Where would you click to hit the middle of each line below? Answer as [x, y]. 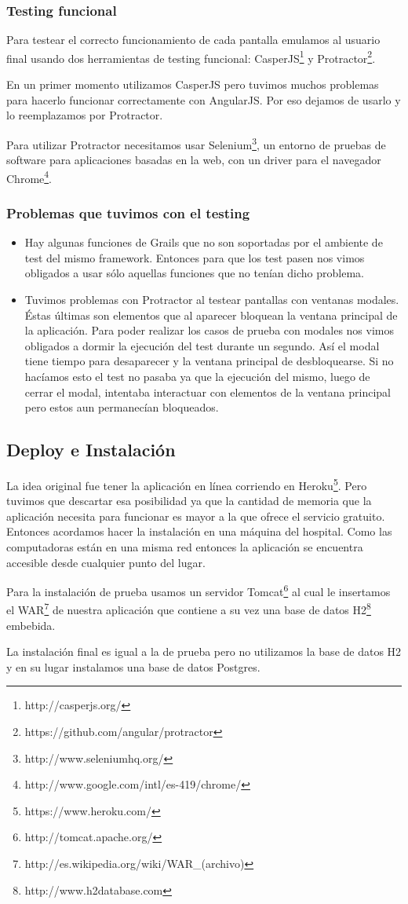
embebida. [31, 625]
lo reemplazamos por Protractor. [85, 115]
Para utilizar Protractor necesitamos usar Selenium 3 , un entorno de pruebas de [196, 143]
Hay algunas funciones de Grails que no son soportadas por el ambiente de [204, 242]
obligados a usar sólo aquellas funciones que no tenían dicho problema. [194, 273]
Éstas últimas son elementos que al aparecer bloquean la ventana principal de [211, 315]
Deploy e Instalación [91, 450]
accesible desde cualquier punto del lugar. [106, 562]
